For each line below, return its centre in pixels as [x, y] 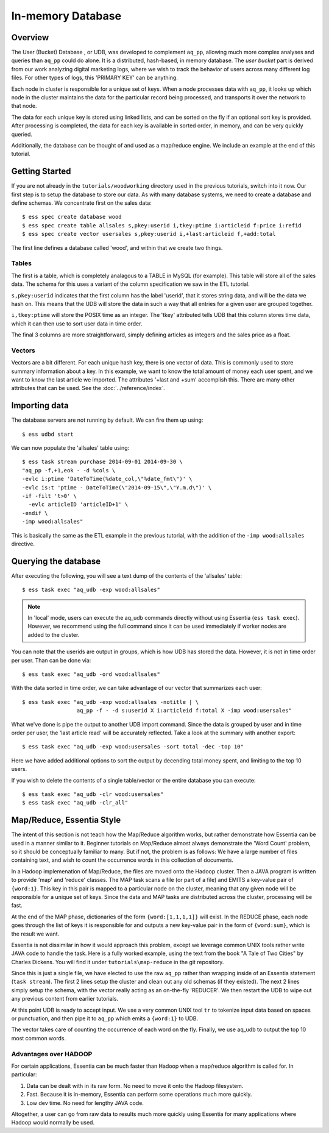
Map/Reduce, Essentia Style [66, 820]
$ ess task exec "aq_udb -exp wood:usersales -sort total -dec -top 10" [133, 747]
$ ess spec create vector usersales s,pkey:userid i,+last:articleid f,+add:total [149, 234]
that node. [24, 106]
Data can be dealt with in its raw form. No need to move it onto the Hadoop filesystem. [135, 1085]
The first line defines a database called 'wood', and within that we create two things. [117, 247]
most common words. [39, 1038]
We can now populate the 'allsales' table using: [70, 448]
